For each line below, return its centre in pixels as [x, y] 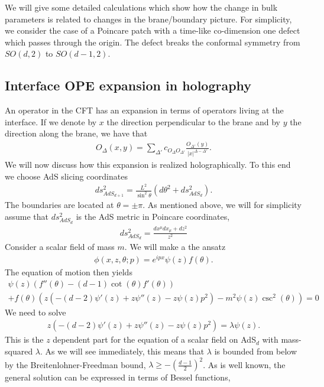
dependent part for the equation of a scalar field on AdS [154, 339]
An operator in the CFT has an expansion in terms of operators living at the [144, 110]
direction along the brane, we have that [76, 133]
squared [19, 351]
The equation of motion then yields [69, 272]
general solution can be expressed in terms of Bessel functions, [118, 377]
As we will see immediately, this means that [125, 351]
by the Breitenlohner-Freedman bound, [75, 364]
